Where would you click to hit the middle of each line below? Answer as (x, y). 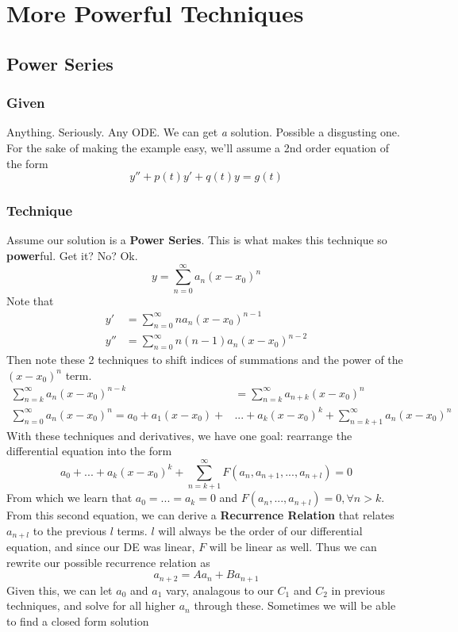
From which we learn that (69, 498)
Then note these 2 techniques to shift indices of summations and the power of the (205, 359)
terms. (132, 530)
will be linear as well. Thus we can (293, 547)
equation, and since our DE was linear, (101, 547)
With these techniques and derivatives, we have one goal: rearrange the (179, 435)
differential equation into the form (89, 451)
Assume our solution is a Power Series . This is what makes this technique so (197, 240)
